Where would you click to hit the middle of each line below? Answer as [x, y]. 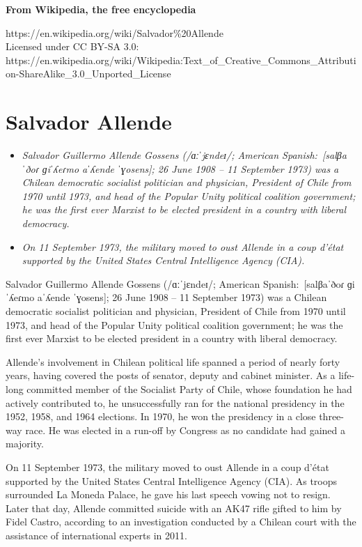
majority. [25, 444]
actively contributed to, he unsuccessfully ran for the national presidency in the [175, 402]
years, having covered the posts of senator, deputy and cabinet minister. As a [171, 375]
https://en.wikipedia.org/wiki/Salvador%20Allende [115, 32]
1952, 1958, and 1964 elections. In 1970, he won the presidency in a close [161, 416]
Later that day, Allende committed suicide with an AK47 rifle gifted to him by [174, 508]
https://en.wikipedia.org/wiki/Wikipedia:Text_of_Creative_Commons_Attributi [181, 60]
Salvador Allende [89, 122]
